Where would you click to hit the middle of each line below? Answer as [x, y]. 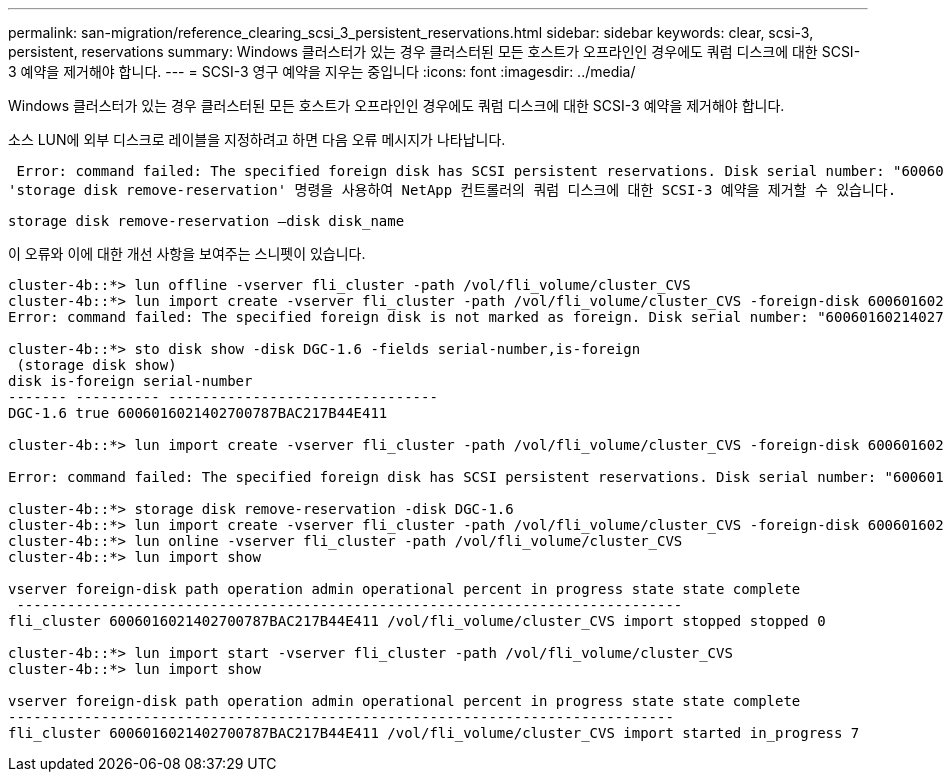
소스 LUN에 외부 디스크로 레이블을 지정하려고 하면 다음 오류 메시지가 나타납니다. [257, 139]
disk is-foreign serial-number [130, 381]
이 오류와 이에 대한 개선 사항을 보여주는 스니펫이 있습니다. [187, 253]
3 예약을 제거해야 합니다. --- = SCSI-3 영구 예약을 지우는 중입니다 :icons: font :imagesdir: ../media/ [322, 71]
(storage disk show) [96, 365]
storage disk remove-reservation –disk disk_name [206, 221]
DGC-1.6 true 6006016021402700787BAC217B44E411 [198, 413]
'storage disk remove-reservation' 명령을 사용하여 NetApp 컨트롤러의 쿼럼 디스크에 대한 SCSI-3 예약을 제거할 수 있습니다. [452, 190]
